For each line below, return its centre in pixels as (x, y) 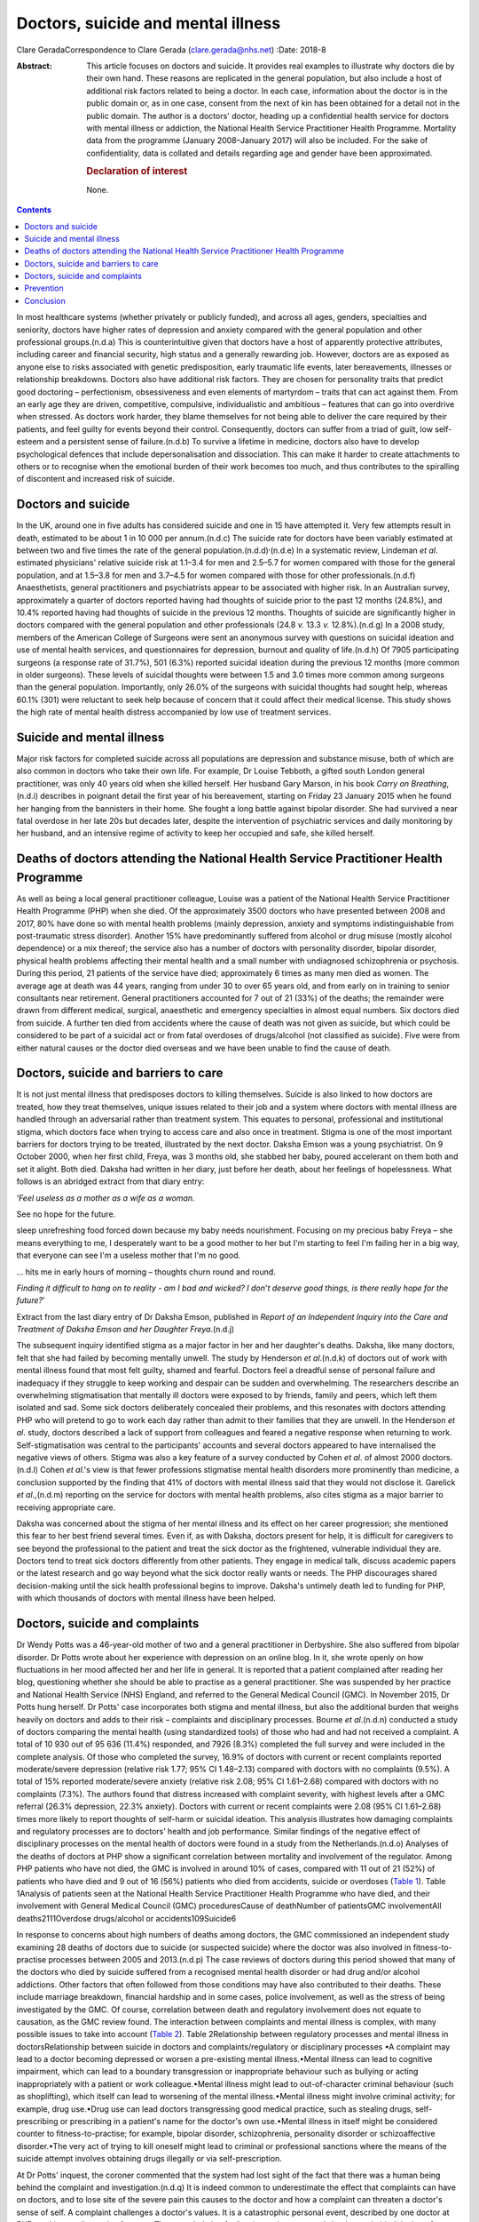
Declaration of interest (137, 172)
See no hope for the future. (66, 1214)
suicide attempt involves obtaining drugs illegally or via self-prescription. (149, 2159)
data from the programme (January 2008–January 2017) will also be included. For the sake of (257, 140)
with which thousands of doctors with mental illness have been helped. (146, 1598)
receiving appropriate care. (66, 1507)
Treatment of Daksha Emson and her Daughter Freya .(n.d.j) (126, 1330)
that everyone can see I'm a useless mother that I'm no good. (129, 1255)
